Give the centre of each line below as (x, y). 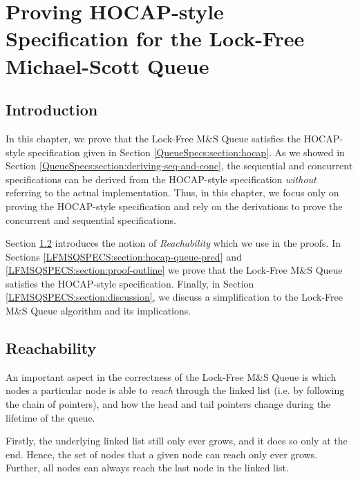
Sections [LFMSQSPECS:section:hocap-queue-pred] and (124, 256)
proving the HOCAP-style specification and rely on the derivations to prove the (174, 206)
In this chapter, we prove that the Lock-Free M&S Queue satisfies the (153, 138)
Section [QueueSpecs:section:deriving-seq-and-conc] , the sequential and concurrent (179, 166)
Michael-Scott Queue (107, 65)
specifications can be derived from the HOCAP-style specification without (161, 179)
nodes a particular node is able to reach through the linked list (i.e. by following (175, 390)
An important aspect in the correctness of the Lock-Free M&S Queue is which (171, 376)
